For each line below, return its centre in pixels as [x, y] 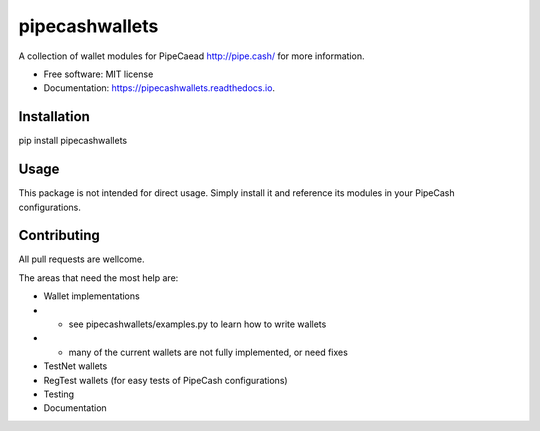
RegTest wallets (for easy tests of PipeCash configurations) [166, 380]
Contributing [59, 235]
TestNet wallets [75, 366]
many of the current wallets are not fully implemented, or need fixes [208, 352]
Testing [59, 394]
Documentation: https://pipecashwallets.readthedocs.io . [159, 88]
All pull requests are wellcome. [81, 259]
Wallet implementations [91, 296]
